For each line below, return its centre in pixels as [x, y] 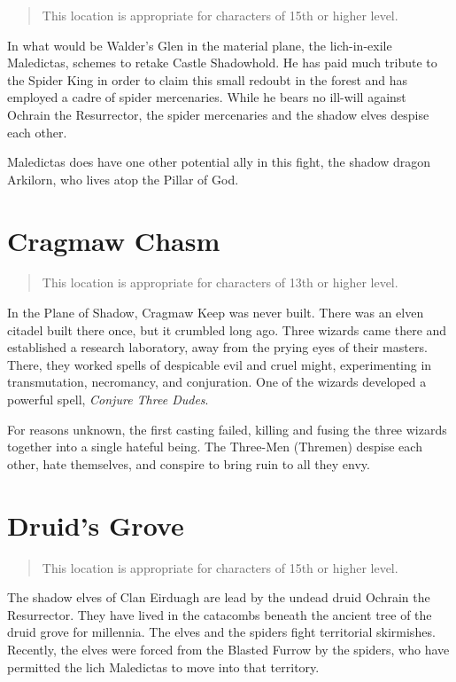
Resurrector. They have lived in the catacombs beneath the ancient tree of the [220, 614]
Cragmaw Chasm [114, 240]
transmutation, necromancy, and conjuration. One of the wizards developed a [217, 382]
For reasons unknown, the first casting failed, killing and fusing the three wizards [227, 429]
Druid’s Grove [96, 525]
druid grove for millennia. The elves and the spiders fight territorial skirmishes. [221, 632]
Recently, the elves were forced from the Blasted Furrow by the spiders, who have [228, 649]
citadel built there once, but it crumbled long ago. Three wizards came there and [227, 329]
